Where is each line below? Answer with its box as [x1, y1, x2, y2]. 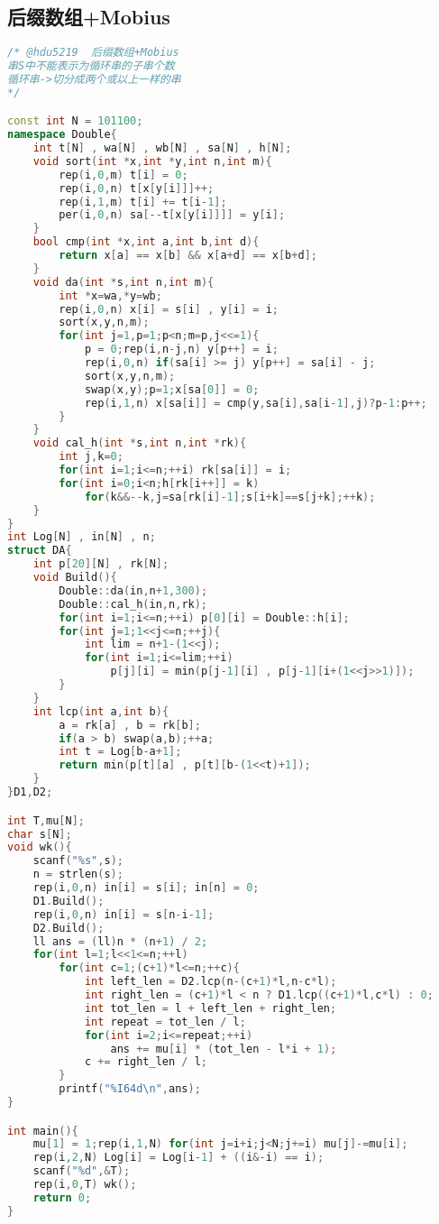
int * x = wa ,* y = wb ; [59, 289, 162, 302]
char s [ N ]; [7, 827, 72, 841]
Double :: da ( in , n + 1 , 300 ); [59, 584, 208, 597]
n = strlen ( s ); [32, 868, 123, 881]
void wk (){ [7, 841, 72, 854]
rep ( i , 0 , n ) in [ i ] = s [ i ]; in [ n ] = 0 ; [32, 881, 260, 895]
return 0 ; [32, 1191, 92, 1204]
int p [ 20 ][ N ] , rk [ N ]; [32, 557, 169, 571]
